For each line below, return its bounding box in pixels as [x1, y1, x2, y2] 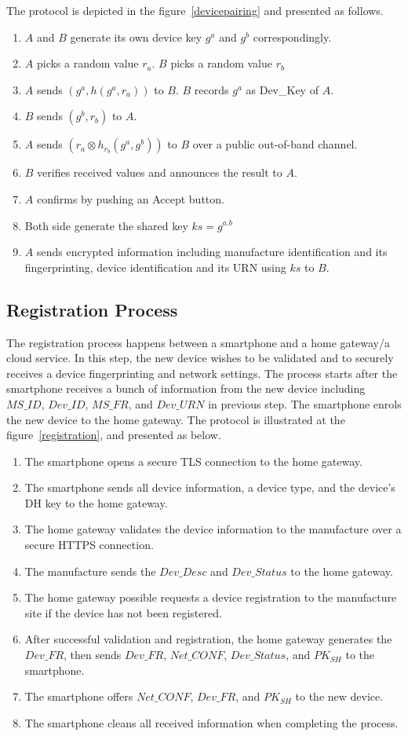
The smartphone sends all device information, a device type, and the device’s [24, 479, 395, 496]
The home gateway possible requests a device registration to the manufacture [24, 589, 397, 606]
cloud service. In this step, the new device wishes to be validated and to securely [6, 350, 394, 366]
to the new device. [295, 688, 384, 705]
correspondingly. [253, 28, 332, 45]
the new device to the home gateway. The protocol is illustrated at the [6, 411, 345, 427]
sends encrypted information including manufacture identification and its [36, 244, 388, 260]
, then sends [64, 646, 122, 663]
